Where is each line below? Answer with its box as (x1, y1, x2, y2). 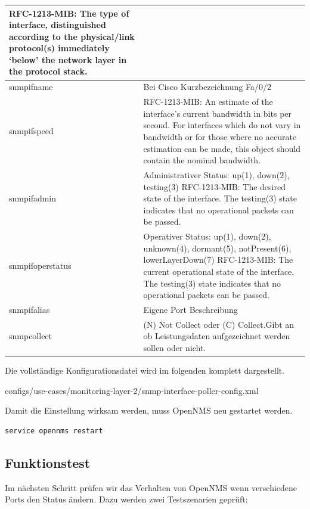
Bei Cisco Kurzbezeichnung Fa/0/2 (143, 80, 271, 93)
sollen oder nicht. (143, 342, 206, 354)
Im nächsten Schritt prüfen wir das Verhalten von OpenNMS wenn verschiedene (5, 481, 297, 494)
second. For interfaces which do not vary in (143, 119, 301, 131)
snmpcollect (9, 330, 52, 342)
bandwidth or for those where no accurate (143, 130, 297, 142)
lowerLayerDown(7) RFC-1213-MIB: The (143, 253, 293, 266)
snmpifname (9, 80, 53, 93)
